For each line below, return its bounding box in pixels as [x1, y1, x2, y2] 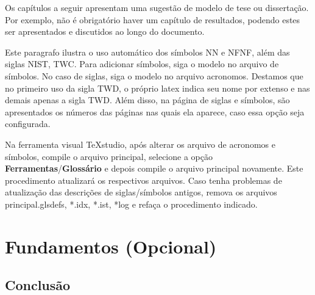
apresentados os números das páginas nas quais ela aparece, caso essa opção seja [5, 105, 305, 118]
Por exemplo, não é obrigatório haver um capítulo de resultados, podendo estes [5, 13, 300, 26]
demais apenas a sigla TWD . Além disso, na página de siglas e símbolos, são [5, 93, 290, 106]
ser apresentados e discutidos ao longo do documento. [5, 25, 205, 38]
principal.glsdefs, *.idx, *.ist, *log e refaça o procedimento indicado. [5, 197, 258, 210]
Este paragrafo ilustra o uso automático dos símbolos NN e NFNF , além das [5, 45, 290, 58]
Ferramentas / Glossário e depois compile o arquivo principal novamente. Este [5, 162, 303, 175]
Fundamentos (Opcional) [5, 233, 217, 258]
